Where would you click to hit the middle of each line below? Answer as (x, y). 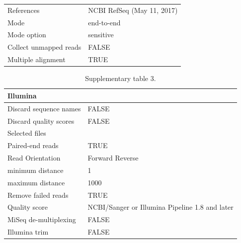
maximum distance (36, 182)
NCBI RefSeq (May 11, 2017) (133, 10)
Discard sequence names (44, 108)
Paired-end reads (33, 145)
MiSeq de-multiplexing (42, 219)
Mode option (27, 35)
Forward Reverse (113, 158)
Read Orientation (34, 158)
